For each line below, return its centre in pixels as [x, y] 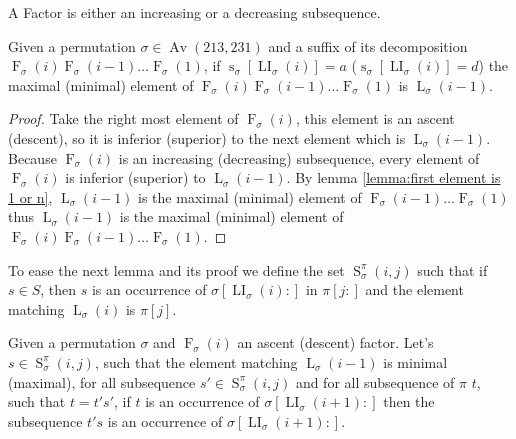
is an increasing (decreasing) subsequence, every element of [299, 157]
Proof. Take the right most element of [123, 118]
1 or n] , [30, 196]
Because [32, 157]
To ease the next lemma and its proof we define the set [176, 269]
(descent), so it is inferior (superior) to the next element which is [207, 137]
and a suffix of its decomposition [368, 45]
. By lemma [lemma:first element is [393, 177]
